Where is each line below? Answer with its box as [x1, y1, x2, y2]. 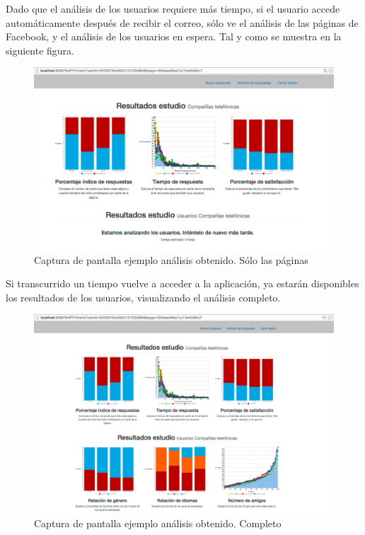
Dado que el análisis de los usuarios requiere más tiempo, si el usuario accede [6, 1, 340, 16]
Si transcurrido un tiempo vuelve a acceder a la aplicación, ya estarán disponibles [6, 276, 359, 291]
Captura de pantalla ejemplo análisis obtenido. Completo [34, 516, 282, 531]
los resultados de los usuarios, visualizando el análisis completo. [6, 289, 281, 304]
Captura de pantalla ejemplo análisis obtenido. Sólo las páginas [34, 252, 308, 267]
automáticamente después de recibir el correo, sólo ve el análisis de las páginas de [6, 15, 359, 30]
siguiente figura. [6, 42, 74, 57]
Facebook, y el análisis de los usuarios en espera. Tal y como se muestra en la [6, 29, 342, 44]
